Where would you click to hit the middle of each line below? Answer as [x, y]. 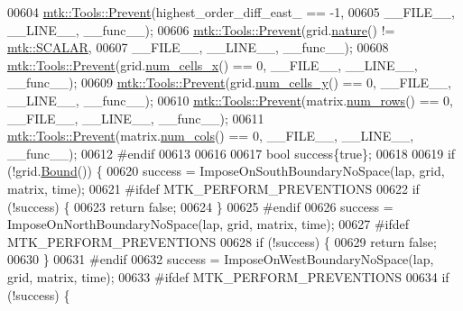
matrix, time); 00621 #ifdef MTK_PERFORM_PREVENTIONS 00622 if [213, 188]
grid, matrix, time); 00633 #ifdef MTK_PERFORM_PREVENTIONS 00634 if [228, 276]
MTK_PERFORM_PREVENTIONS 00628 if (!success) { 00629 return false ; [222, 241]
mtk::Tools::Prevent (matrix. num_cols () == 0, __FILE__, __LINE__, [211, 136]
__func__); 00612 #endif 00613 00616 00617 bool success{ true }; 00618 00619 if [231, 153]
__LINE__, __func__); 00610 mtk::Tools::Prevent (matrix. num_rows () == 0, [231, 100]
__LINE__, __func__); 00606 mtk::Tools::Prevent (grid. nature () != [201, 29]
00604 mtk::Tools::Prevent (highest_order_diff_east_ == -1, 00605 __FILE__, [231, 12]
